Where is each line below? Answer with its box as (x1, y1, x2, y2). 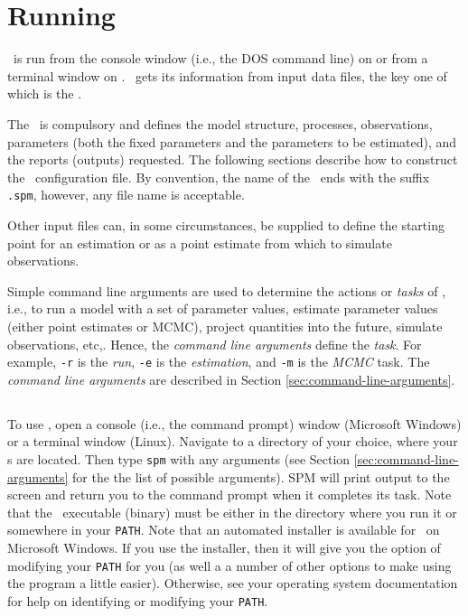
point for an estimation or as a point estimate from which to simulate (7, 233, 392, 252)
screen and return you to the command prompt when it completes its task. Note (7, 485, 452, 504)
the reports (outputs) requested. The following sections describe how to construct (7, 150, 458, 169)
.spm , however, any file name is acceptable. (7, 185, 245, 204)
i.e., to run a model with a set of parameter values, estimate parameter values (7, 299, 438, 318)
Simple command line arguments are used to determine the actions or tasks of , (7, 281, 446, 300)
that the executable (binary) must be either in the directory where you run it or (7, 502, 457, 521)
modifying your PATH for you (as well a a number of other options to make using (7, 555, 452, 574)
